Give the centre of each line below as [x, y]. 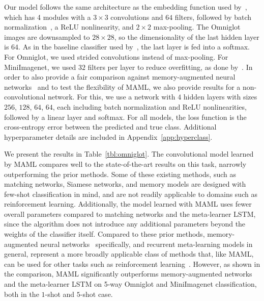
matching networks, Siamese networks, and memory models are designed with [125, 184]
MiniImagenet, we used [40, 67]
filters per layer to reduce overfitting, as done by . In [170, 67]
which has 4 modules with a [48, 17]
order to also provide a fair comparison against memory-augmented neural [120, 77]
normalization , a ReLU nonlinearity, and [69, 27]
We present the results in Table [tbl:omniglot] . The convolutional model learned [129, 154]
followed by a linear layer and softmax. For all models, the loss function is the [125, 117]
